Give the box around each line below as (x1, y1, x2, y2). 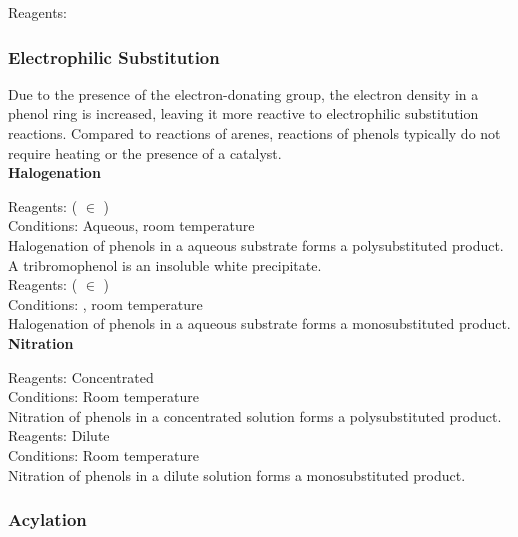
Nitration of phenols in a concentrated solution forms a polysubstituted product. (8, 405, 502, 426)
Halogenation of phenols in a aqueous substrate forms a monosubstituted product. (8, 313, 511, 334)
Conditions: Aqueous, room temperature (8, 215, 255, 236)
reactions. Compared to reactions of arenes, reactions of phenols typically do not (8, 123, 501, 143)
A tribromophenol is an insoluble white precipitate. (8, 254, 322, 275)
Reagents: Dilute (8, 425, 110, 446)
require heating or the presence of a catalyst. (8, 142, 282, 163)
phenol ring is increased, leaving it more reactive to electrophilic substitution (8, 103, 479, 124)
